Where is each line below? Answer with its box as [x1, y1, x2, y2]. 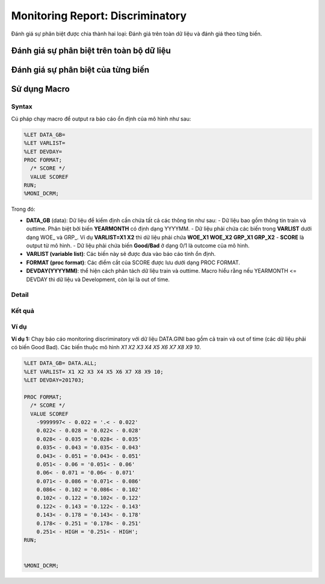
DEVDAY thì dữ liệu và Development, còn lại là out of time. [26, 276, 170, 283]
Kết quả [11, 306, 34, 315]
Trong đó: [11, 205, 36, 213]
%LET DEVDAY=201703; [23, 376, 84, 384]
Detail [11, 291, 29, 299]
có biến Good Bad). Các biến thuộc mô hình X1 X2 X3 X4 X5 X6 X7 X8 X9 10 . [11, 344, 202, 351]
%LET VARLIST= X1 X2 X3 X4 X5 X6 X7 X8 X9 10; [23, 368, 164, 375]
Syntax [11, 102, 32, 111]
